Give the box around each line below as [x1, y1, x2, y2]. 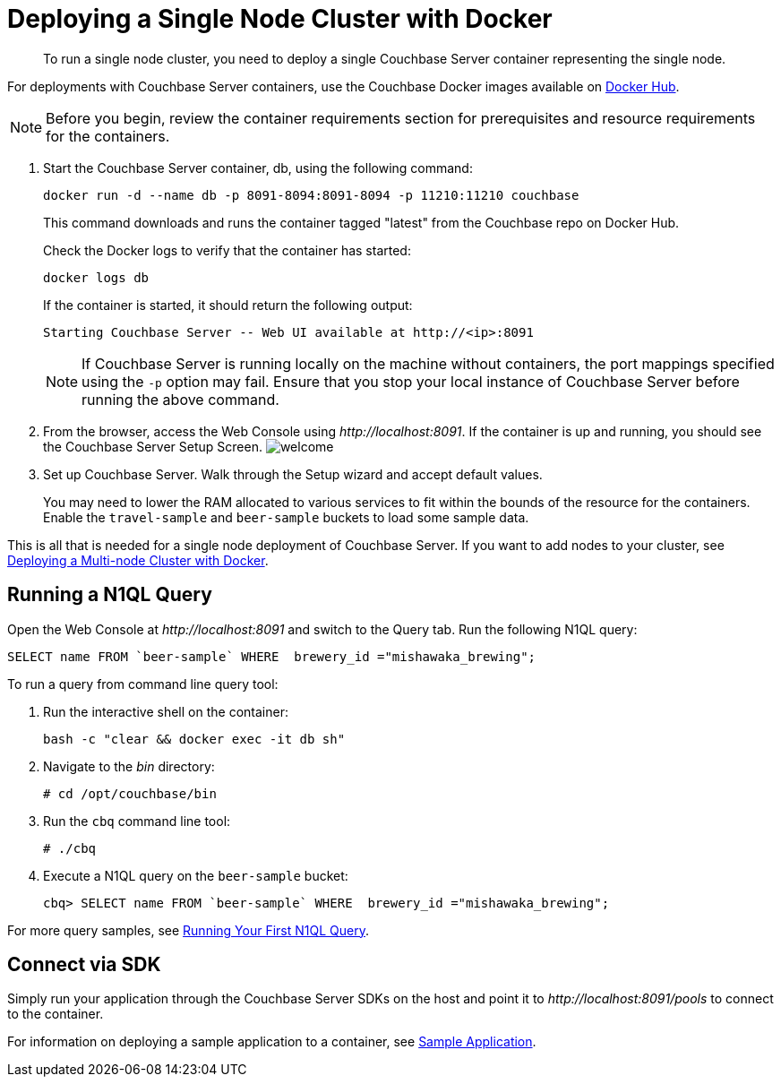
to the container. [7, 1006, 104, 1022]
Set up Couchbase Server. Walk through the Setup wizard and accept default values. [43, 466, 543, 482]
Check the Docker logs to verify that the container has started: [43, 242, 411, 258]
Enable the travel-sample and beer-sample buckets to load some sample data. [43, 509, 529, 525]
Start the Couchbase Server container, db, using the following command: [43, 159, 473, 176]
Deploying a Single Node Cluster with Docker [7, 4, 553, 34]
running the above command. [82, 390, 279, 409]
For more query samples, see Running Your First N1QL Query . [7, 922, 369, 938]
